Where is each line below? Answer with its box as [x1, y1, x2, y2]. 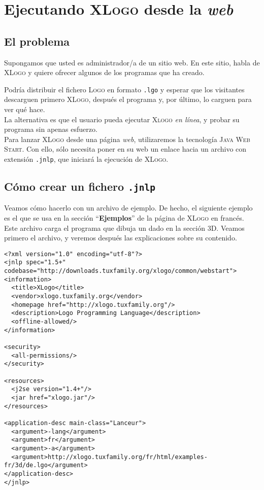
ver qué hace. [4, 104, 45, 115]
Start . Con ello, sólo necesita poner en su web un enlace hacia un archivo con [4, 144, 247, 154]
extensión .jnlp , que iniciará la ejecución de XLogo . [4, 153, 169, 164]
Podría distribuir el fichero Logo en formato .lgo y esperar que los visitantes [4, 84, 245, 94]
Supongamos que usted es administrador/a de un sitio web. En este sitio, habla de [4, 57, 260, 67]
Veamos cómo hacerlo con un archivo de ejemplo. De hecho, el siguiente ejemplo [4, 202, 253, 213]
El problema [4, 33, 70, 49]
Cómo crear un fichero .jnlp [4, 179, 155, 194]
